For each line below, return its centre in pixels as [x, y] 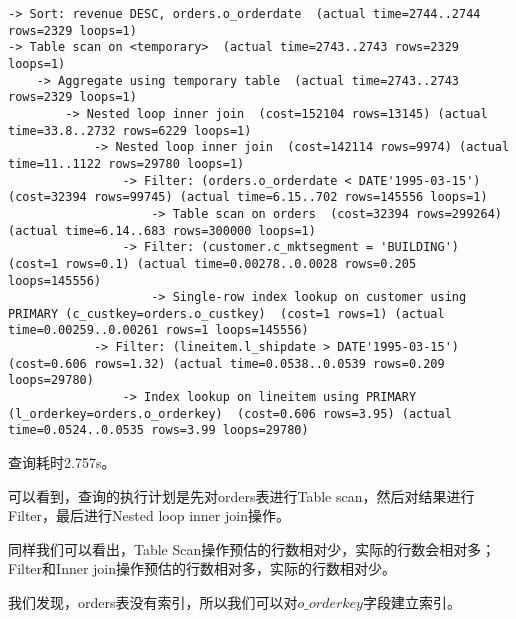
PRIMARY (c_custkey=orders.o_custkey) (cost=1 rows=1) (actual [226, 313]
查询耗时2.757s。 [62, 462]
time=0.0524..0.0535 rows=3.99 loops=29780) [158, 430]
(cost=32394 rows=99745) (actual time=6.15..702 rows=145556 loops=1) [248, 197]
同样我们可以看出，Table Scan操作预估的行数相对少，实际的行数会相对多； [252, 548]
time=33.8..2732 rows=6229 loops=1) [130, 130]
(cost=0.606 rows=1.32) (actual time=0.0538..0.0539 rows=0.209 [226, 363]
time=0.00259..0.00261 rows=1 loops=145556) [158, 330]
